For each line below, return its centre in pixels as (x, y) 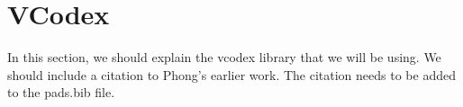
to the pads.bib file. (61, 92)
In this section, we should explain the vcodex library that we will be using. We (224, 57)
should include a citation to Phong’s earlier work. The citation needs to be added (231, 74)
